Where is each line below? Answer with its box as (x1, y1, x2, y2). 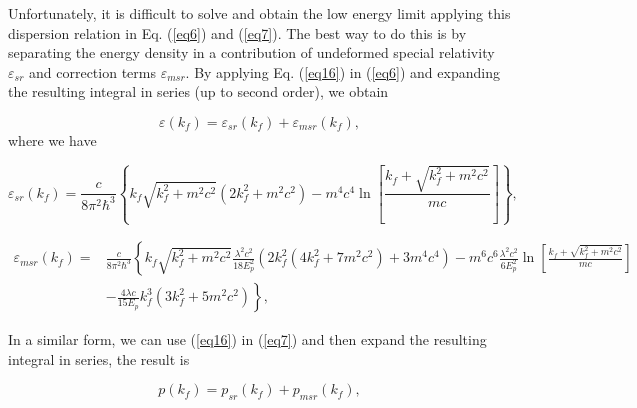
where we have (8, 129, 97, 150)
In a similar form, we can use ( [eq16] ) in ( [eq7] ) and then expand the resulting (8, 329, 487, 350)
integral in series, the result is (8, 348, 190, 369)
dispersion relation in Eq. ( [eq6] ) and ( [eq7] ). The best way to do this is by (8, 22, 467, 43)
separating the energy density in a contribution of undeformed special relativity (8, 42, 495, 63)
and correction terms (29, 61, 156, 82)
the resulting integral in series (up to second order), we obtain (8, 81, 389, 102)
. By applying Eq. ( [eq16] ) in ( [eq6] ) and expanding (185, 61, 500, 82)
